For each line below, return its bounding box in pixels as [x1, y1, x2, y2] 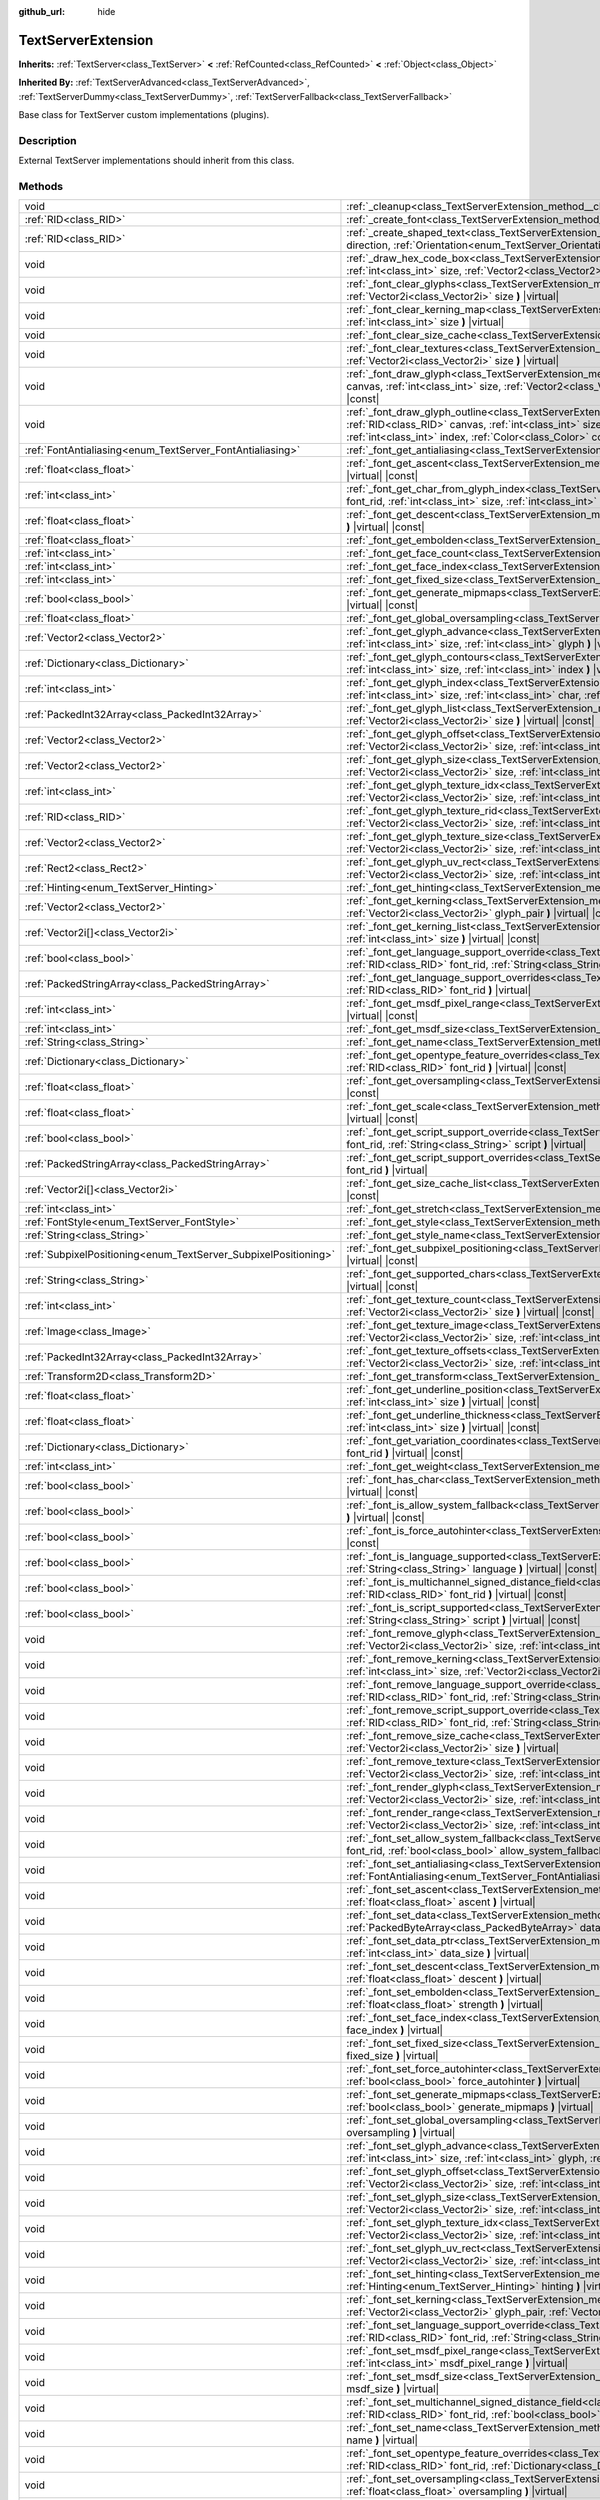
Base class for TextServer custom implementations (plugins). [18, 109, 270, 121]
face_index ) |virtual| [346, 2023, 444, 2037]
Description [18, 133, 77, 147]
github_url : [18, 6, 65, 17]
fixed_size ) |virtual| [346, 2049, 439, 2063]
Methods [18, 179, 64, 193]
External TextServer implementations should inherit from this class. [18, 155, 295, 167]
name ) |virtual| [346, 2433, 419, 2447]
